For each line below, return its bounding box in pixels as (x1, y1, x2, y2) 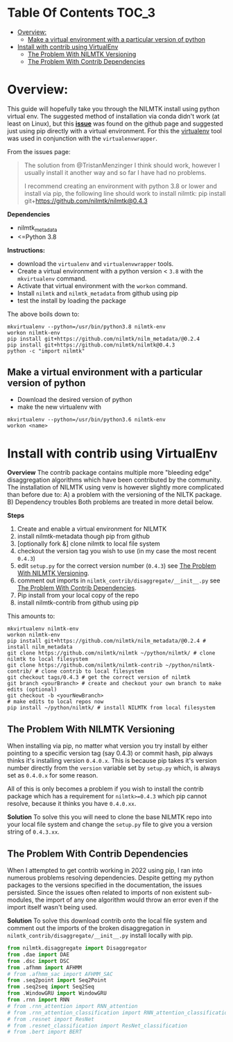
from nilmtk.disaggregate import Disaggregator (7, 945, 148, 952)
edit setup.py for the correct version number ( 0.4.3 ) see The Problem (17, 562, 216, 570)
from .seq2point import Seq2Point (7, 977, 107, 984)
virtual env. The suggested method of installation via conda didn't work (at (7, 112, 220, 120)
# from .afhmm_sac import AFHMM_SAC (7, 970, 113, 977)
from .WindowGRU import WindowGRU (7, 990, 107, 997)
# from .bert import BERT (7, 1029, 82, 1036)
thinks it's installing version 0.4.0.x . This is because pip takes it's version (7, 757, 217, 765)
